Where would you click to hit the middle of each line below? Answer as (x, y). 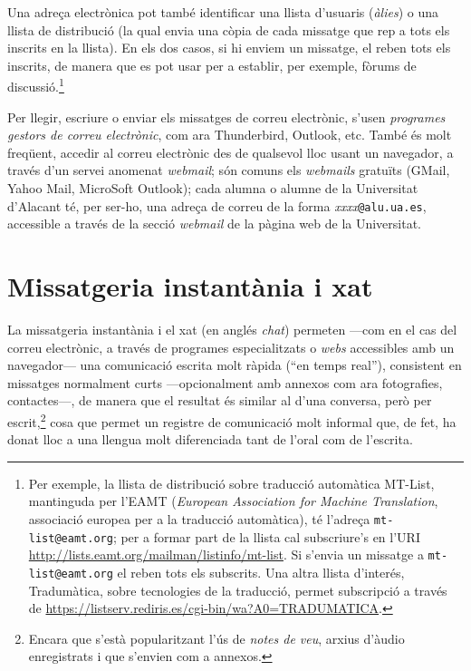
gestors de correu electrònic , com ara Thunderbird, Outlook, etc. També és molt (230, 135)
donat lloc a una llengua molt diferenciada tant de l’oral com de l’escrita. (210, 439)
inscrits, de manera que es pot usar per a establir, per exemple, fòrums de (212, 65)
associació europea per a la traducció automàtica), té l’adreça (199, 518)
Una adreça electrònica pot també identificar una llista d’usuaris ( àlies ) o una (223, 12)
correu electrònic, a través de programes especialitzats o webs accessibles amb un (231, 347)
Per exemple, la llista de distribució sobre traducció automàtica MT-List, (231, 483)
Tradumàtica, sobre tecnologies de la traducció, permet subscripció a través (238, 590)
